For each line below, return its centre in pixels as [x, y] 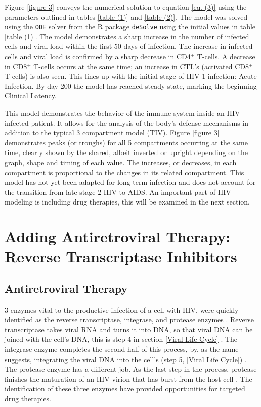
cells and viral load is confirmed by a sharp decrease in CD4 [98, 56]
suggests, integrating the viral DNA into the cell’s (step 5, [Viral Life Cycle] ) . [126, 359]
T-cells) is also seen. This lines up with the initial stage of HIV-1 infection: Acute [131, 76]
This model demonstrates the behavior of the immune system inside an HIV [122, 113]
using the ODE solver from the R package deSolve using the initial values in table [130, 27]
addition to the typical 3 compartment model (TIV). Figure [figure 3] [112, 133]
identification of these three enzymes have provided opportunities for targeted [125, 389]
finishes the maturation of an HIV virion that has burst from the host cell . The [128, 378]
